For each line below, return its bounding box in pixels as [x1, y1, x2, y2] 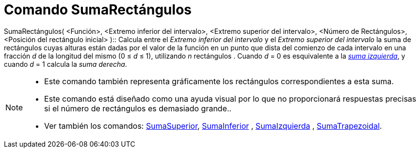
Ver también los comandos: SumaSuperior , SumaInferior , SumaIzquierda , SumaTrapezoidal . [44, 121, 382, 131]
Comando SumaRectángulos [4, 1, 192, 18]
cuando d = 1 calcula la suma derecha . [4, 60, 127, 68]
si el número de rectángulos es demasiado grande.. [44, 103, 232, 113]
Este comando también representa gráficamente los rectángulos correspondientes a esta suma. [44, 76, 394, 86]
